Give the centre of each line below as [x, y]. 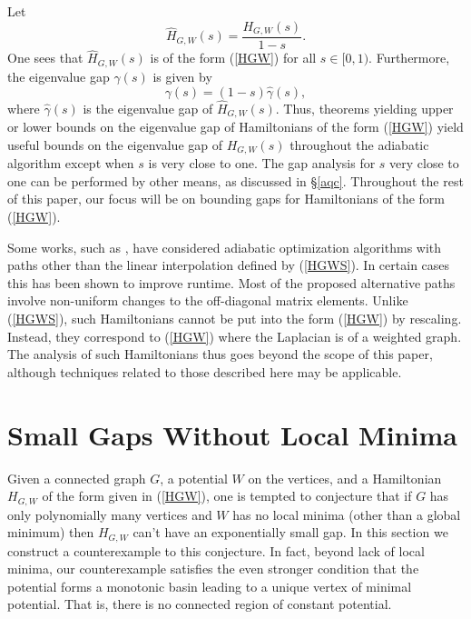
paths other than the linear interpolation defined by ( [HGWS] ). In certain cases [229, 265]
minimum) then [51, 532]
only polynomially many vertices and [110, 514]
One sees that [45, 58]
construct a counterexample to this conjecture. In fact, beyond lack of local [216, 550]
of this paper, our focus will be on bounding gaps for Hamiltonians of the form [226, 199]
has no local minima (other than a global [347, 514]
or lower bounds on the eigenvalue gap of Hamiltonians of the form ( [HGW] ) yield [235, 127]
